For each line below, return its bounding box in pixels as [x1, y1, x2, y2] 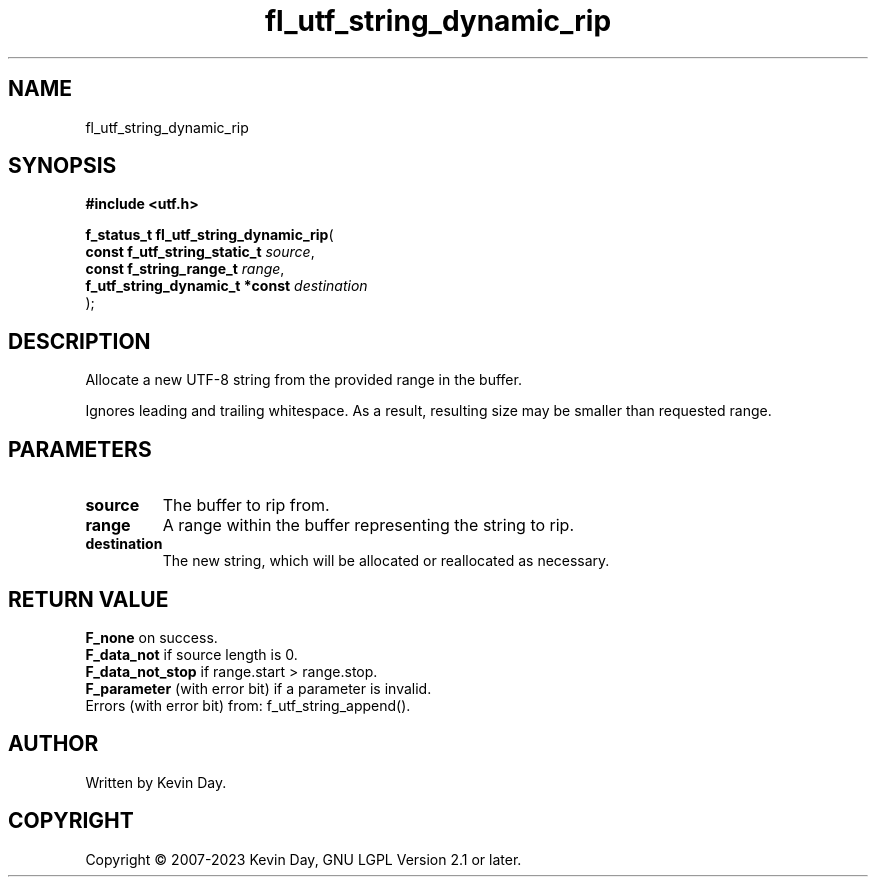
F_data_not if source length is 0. [85, 645, 298, 663]
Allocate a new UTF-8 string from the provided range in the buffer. [85, 371, 522, 389]
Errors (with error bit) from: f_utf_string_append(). [85, 696, 411, 714]
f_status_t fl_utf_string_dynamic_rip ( [85, 226, 334, 244]
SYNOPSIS [8, 153, 117, 179]
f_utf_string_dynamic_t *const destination [85, 277, 368, 295]
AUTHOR [8, 731, 99, 757]
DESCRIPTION [8, 328, 151, 354]
